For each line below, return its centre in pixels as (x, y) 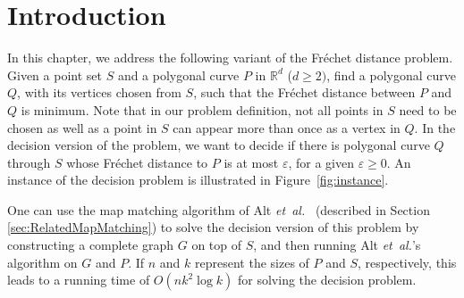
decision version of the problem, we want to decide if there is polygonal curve (219, 145)
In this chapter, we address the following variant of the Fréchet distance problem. (230, 58)
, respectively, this (407, 262)
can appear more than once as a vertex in (287, 127)
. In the (435, 127)
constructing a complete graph (91, 245)
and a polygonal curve (178, 74)
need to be (428, 109)
